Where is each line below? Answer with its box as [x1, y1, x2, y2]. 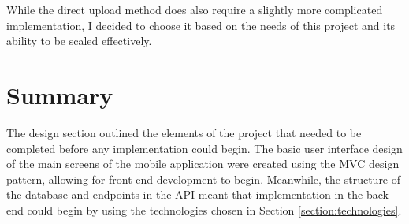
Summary [6, 78, 113, 110]
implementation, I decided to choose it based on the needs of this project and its [6, 17, 396, 33]
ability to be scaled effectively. [6, 32, 152, 49]
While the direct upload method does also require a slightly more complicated [6, 2, 383, 17]
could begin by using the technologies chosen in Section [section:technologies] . [27, 201, 402, 218]
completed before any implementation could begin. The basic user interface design [6, 140, 403, 156]
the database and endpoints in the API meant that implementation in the [6, 186, 363, 203]
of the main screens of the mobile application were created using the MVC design [6, 155, 400, 172]
